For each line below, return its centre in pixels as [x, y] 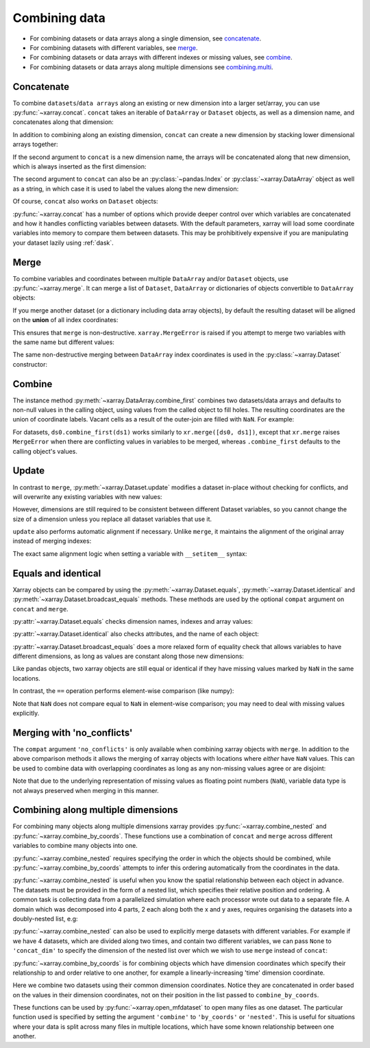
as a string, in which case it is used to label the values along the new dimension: [126, 188]
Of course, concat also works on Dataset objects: [85, 202]
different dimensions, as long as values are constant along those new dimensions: [128, 656]
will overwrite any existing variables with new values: [87, 496]
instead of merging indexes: [52, 541]
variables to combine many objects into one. [75, 846]
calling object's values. [45, 451]
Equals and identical [57, 573]
